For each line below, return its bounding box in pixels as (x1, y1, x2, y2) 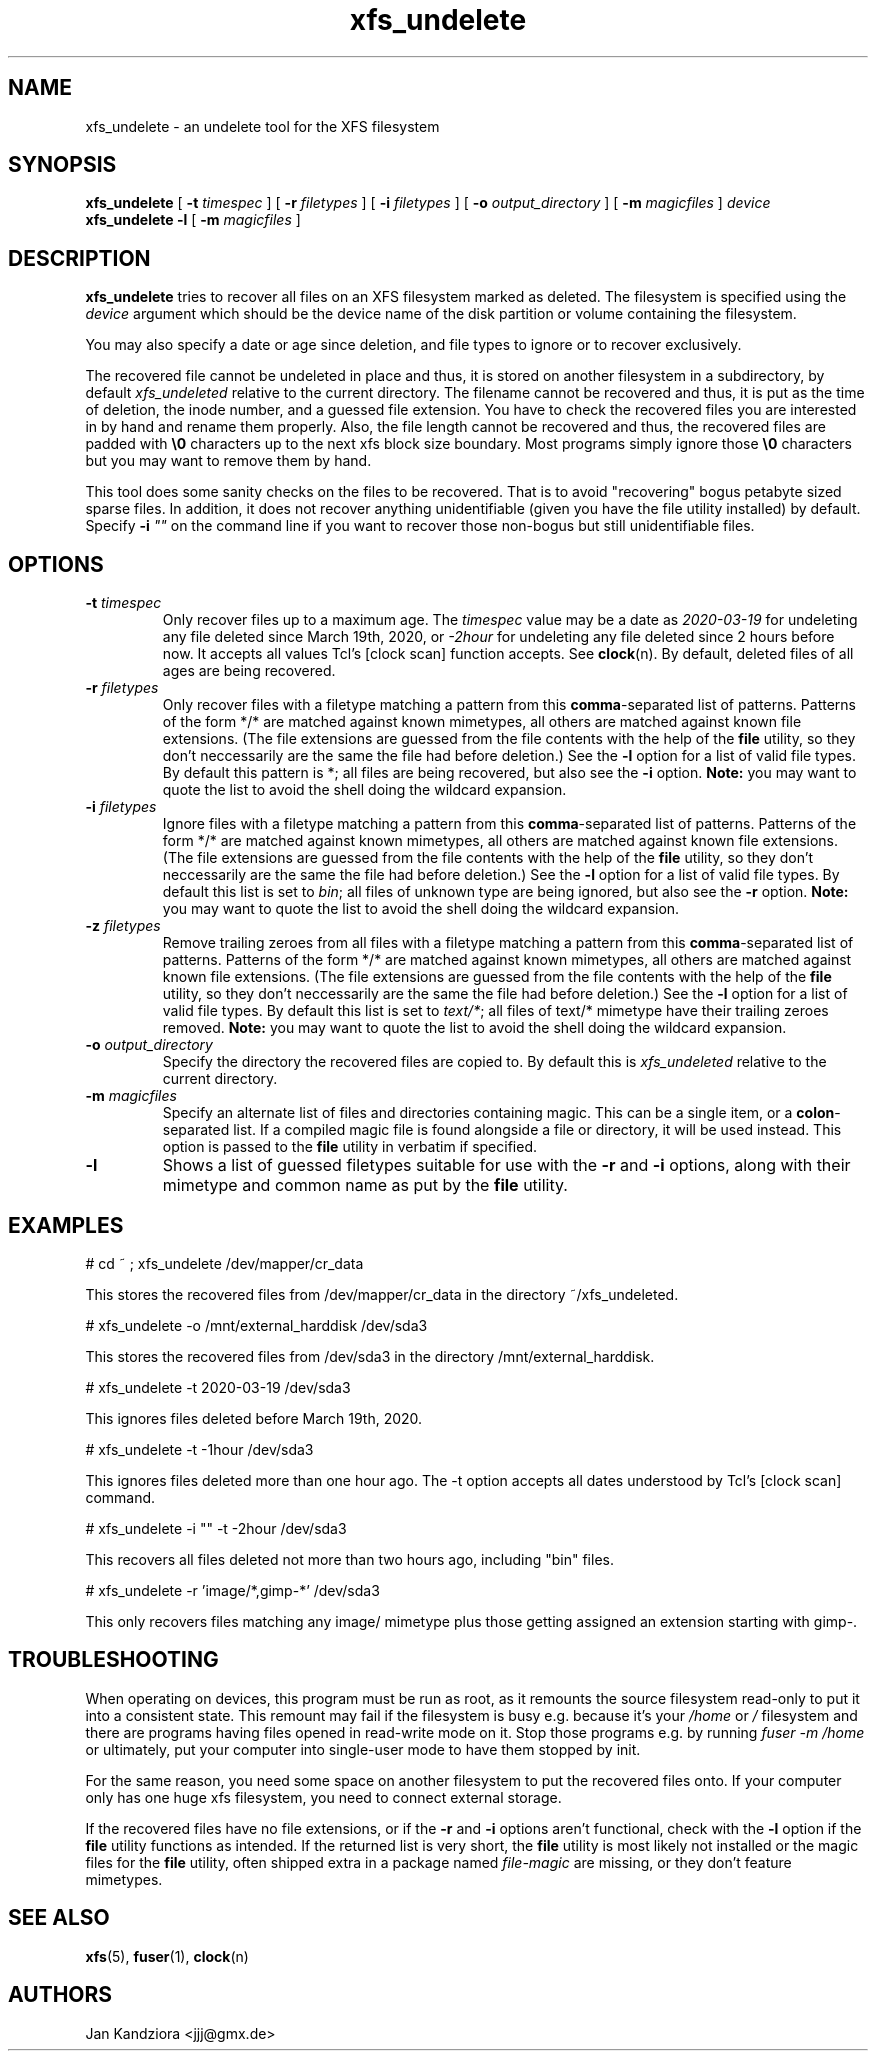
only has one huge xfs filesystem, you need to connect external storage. (85, 1788, 562, 1806)
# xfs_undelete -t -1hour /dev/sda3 (85, 1440, 314, 1458)
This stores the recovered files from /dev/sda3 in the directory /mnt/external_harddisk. (85, 1347, 655, 1365)
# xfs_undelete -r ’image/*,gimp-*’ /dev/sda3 (85, 1581, 380, 1599)
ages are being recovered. (162, 662, 336, 680)
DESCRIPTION (8, 245, 151, 271)
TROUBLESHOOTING (8, 1647, 219, 1673)
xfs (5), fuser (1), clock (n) (85, 1947, 249, 1965)
